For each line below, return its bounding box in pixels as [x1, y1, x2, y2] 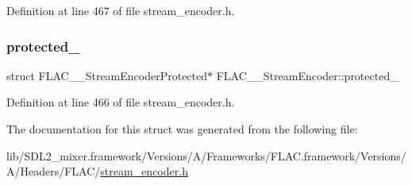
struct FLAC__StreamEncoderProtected [6, 67, 208, 83]
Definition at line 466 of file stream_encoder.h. [6, 94, 235, 110]
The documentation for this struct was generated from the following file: [6, 121, 358, 137]
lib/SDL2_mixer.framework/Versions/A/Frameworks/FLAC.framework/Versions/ [6, 147, 406, 164]
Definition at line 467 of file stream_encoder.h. [6, 2, 235, 18]
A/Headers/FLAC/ [6, 163, 101, 179]
